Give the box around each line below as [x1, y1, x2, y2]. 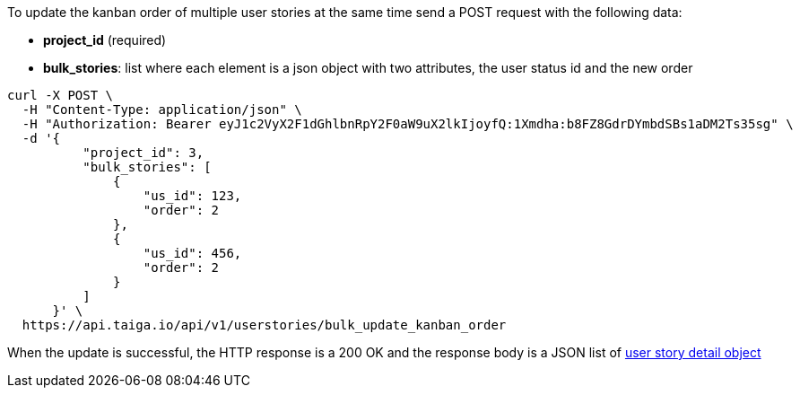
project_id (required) [43, 32, 167, 48]
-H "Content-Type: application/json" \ [22, 102, 302, 117]
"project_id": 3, [83, 145, 204, 160]
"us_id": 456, [143, 246, 242, 260]
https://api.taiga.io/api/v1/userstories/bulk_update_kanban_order [22, 318, 507, 332]
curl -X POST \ [7, 88, 114, 102]
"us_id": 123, [143, 189, 242, 203]
